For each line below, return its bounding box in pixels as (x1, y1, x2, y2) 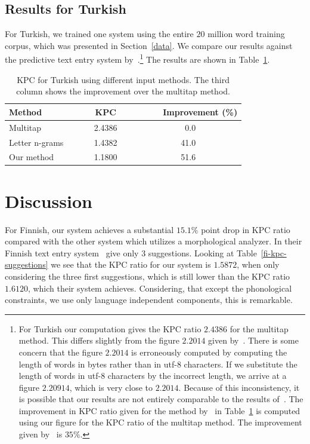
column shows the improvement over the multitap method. (16, 85, 230, 97)
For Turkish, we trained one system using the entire (5, 27, 194, 40)
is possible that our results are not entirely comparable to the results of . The (18, 393, 303, 405)
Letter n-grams (9, 136, 64, 148)
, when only (237, 258, 280, 271)
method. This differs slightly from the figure (18, 334, 179, 347)
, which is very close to (69, 381, 153, 393)
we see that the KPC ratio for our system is (51, 258, 211, 271)
